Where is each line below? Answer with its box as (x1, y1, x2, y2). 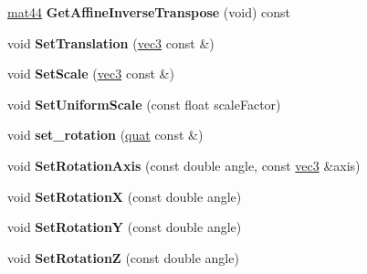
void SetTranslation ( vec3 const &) (7, 33, 215, 52)
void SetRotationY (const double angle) (7, 217, 242, 237)
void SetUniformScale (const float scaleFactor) (7, 94, 281, 113)
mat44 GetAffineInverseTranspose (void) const (7, 3, 291, 21)
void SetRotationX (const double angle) (7, 186, 242, 205)
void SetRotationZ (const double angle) (7, 248, 239, 267)
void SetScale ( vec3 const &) (7, 64, 174, 83)
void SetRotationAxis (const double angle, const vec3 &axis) (7, 155, 361, 174)
